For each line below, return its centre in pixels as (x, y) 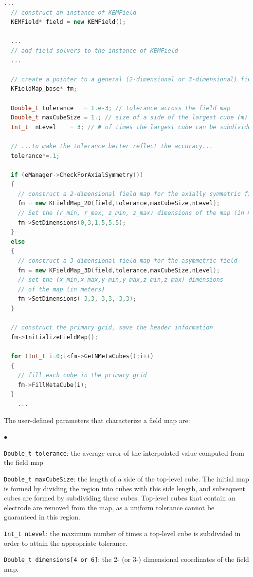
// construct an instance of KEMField (74, 12)
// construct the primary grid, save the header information (112, 328)
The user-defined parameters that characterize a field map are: (97, 420)
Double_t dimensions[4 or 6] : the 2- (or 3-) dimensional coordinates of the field (126, 559)
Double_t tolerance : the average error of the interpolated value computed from (124, 452)
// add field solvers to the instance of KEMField (94, 50)
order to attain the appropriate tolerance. (66, 543)
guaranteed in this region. (42, 517)
